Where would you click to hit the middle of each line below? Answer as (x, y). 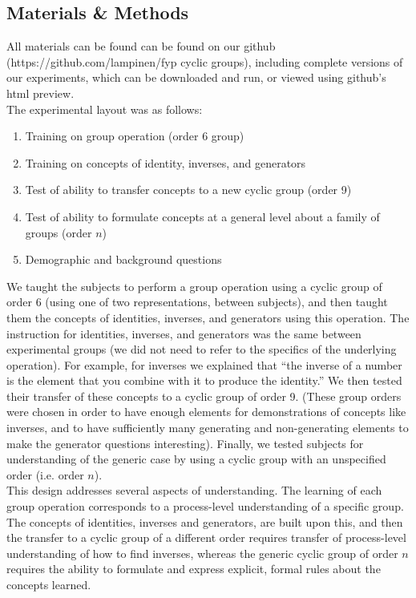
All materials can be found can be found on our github (141, 46)
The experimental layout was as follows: (105, 109)
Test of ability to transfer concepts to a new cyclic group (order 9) (188, 190)
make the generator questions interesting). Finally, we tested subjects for (185, 443)
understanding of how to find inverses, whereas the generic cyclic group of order (202, 553)
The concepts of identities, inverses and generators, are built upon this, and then (205, 521)
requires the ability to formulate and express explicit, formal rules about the (194, 569)
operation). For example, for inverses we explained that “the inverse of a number (204, 364)
